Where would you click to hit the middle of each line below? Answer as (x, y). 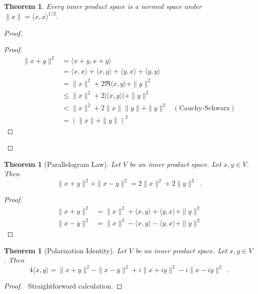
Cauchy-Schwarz (204, 109)
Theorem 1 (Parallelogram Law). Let (62, 164)
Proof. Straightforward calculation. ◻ (63, 286)
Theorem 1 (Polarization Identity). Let (65, 250)
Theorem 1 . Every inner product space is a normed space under (103, 6)
